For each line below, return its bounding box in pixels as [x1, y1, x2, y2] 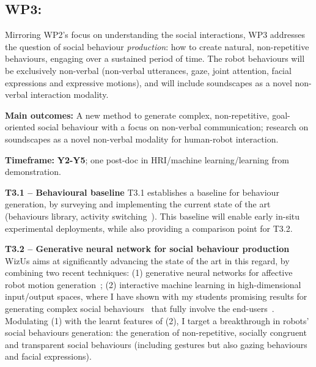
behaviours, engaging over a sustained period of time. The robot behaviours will [5, 52, 305, 65]
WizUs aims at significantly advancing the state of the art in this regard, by [5, 254, 290, 267]
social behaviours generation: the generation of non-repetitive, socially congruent [5, 326, 307, 339]
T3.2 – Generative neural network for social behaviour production [5, 242, 290, 255]
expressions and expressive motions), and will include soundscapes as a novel [5, 76, 292, 89]
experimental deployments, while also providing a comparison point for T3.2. [5, 221, 293, 234]
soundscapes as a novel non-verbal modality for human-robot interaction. [5, 132, 279, 145]
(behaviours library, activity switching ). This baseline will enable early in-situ [5, 209, 300, 222]
